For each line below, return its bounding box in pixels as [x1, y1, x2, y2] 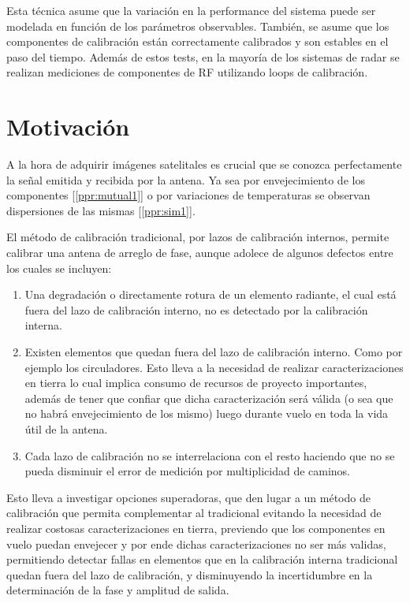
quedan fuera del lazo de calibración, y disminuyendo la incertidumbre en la [6, 566, 373, 583]
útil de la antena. [24, 421, 108, 437]
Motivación [6, 110, 130, 143]
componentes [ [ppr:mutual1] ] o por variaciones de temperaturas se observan [6, 187, 371, 203]
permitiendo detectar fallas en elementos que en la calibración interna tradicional [6, 551, 398, 568]
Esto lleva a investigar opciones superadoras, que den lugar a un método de [6, 489, 371, 505]
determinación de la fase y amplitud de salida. [6, 582, 229, 598]
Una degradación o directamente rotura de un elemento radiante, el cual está [24, 286, 397, 303]
